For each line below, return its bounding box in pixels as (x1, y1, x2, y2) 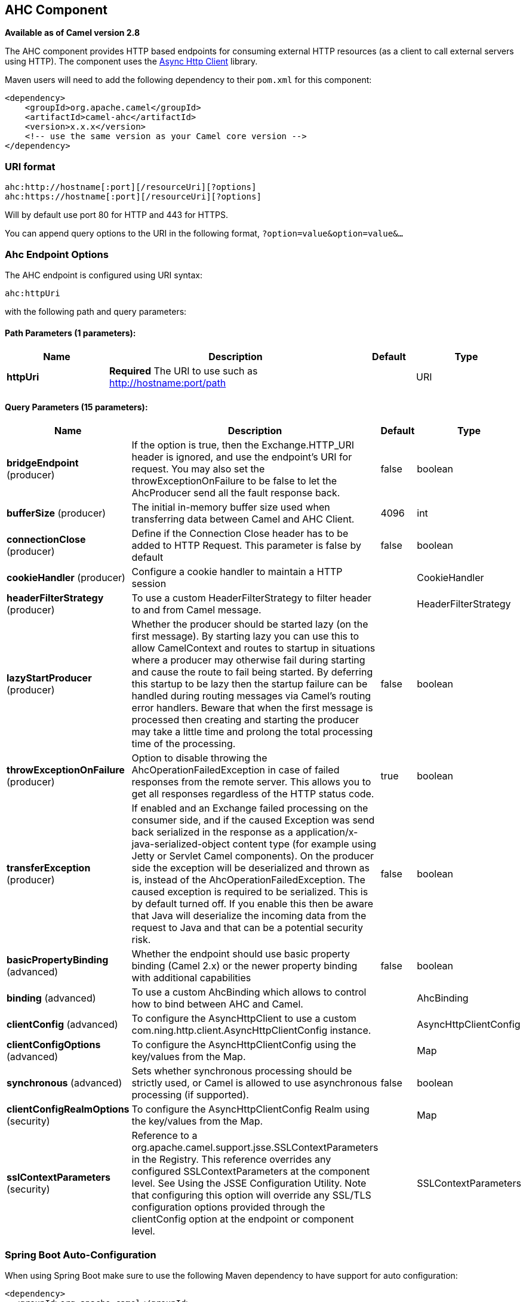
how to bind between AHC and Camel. (131, 998, 303, 1011)
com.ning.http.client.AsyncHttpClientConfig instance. (131, 1024, 371, 1037)
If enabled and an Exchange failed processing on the (131, 802, 368, 815)
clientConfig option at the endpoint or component (131, 1213, 354, 1226)
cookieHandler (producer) (7, 572, 125, 584)
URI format (5, 160, 56, 173)
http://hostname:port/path (109, 377, 226, 389)
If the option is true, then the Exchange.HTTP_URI (131, 439, 355, 452)
